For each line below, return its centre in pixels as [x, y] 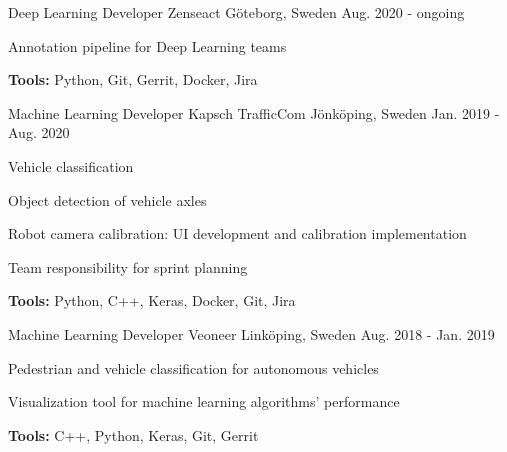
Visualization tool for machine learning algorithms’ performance [204, 401]
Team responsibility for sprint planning [128, 266]
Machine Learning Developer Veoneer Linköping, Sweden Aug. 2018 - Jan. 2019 [251, 333]
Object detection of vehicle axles [107, 199]
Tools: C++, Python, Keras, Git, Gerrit [133, 434]
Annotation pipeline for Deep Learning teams [147, 45]
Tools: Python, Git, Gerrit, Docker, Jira [133, 79]
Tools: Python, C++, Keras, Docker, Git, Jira [152, 300]
